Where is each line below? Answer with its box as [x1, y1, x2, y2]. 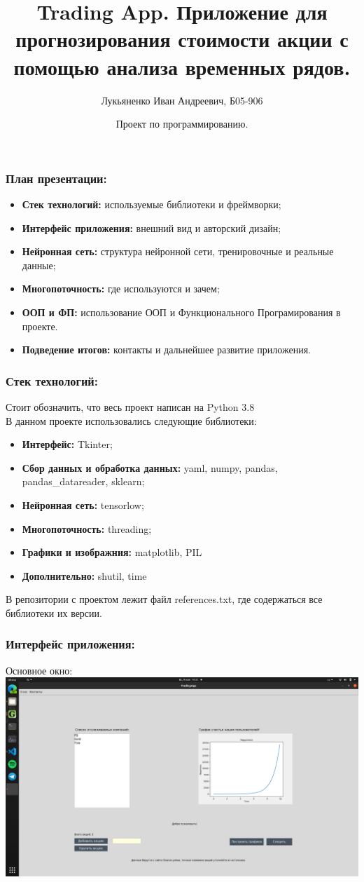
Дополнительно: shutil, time [22, 568, 147, 583]
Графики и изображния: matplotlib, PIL [22, 545, 202, 559]
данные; [22, 257, 56, 272]
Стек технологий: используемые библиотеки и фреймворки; [22, 196, 281, 211]
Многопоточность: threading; [22, 521, 152, 536]
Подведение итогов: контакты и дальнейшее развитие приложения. [22, 342, 311, 357]
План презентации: [6, 169, 107, 186]
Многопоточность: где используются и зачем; [22, 281, 220, 296]
